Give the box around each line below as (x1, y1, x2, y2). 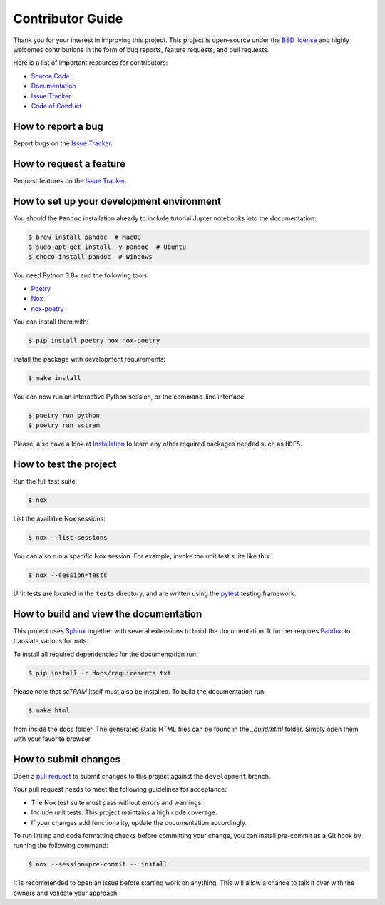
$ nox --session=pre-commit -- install (28, 860, 168, 869)
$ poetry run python (28, 411, 100, 419)
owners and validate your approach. (13, 889, 119, 897)
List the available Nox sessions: (13, 514, 106, 523)
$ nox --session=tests (28, 571, 108, 579)
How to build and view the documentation (13, 608, 202, 620)
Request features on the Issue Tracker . (13, 176, 128, 185)
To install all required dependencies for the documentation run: (13, 650, 199, 658)
